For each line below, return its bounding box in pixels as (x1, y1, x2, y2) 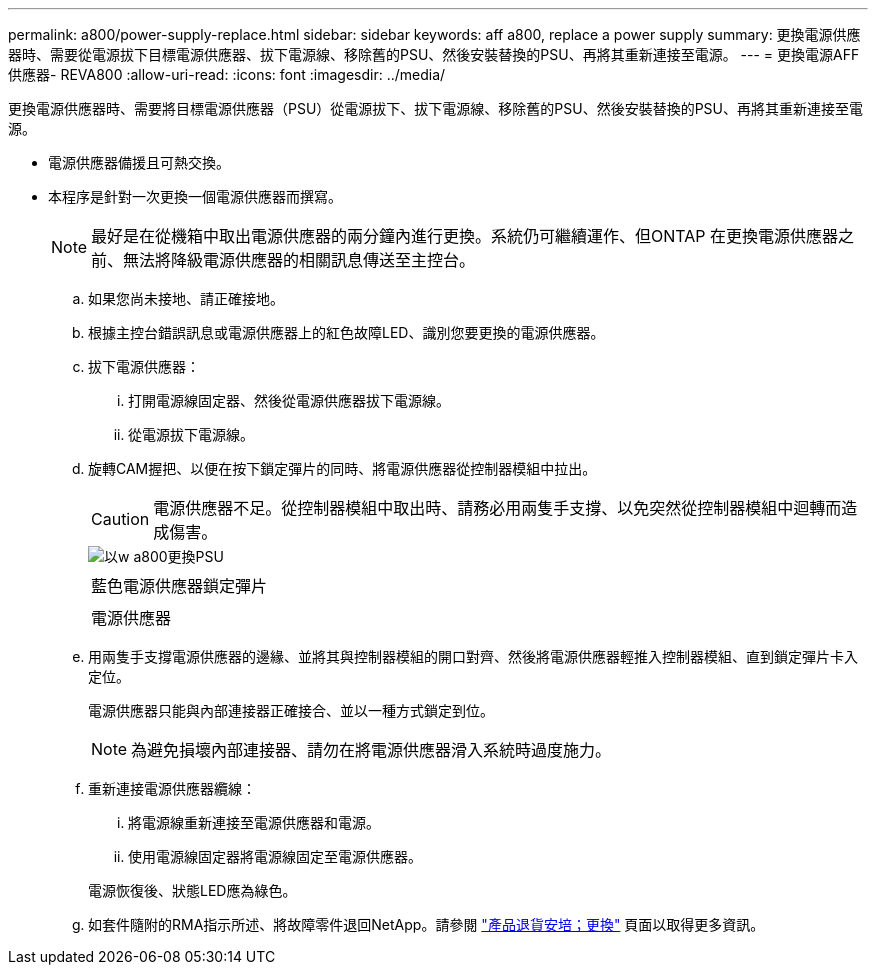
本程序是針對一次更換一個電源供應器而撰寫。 (48, 188, 342, 205)
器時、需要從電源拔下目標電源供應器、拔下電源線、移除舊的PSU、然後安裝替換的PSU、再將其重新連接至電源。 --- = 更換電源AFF (8, 46, 860, 63)
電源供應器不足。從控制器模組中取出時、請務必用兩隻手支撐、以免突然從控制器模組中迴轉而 (153, 498, 842, 518)
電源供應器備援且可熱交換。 (48, 154, 230, 171)
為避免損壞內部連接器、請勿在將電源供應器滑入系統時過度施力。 (131, 740, 612, 760)
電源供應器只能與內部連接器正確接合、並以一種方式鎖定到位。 (88, 702, 494, 719)
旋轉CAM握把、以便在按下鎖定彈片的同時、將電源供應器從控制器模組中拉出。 (88, 460, 597, 477)
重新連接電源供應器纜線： (88, 780, 256, 797)
